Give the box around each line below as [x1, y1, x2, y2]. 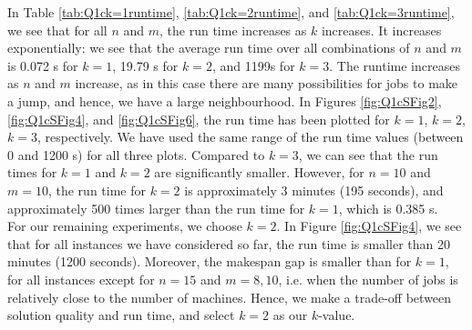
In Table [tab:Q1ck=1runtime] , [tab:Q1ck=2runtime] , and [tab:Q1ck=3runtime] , [7, 3, 455, 21]
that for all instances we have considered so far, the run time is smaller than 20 [7, 234, 450, 253]
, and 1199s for [211, 55, 295, 75]
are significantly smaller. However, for [154, 163, 364, 182]
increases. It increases [321, 20, 442, 39]
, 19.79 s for [112, 55, 179, 75]
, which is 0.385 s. [338, 198, 438, 217]
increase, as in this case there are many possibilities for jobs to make [75, 74, 458, 93]
